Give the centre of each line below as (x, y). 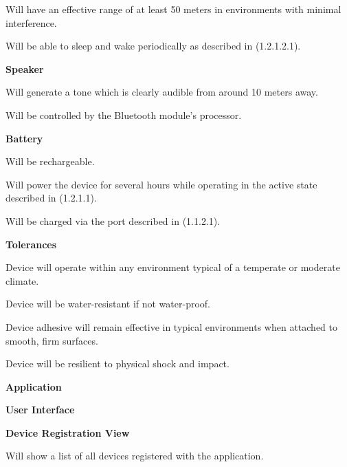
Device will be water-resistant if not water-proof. (108, 304)
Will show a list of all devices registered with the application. (135, 456)
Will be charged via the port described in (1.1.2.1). (113, 220)
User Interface (40, 410)
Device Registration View (68, 432)
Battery (24, 138)
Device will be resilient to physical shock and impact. (117, 363)
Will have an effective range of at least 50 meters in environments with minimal (173, 9)
